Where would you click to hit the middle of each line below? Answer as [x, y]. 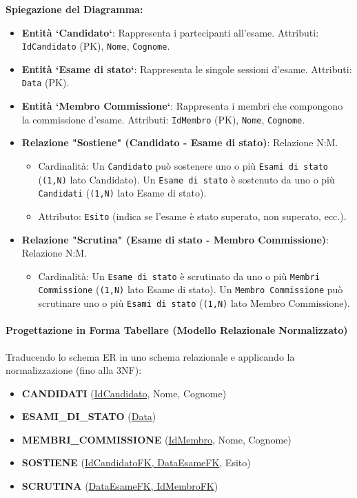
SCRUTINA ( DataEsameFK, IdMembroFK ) [120, 486]
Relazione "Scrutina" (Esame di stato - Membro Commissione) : [175, 239]
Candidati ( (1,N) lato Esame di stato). [122, 193]
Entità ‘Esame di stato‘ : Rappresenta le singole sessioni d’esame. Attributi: [187, 69]
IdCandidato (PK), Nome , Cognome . [96, 46]
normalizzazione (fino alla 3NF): [74, 370]
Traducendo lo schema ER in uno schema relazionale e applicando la [150, 356]
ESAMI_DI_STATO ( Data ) [89, 416]
